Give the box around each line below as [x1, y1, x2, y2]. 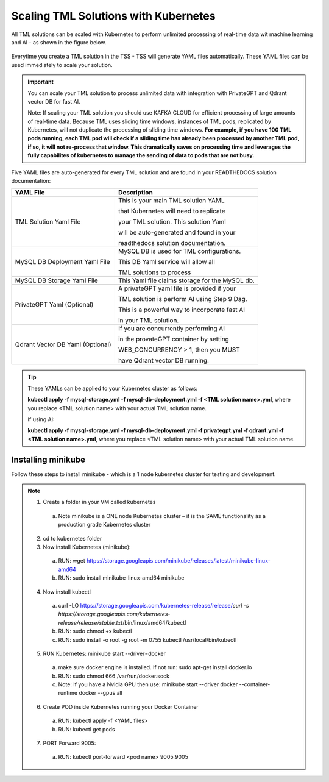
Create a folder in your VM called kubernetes [43, 499, 156, 506]
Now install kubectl [43, 588, 91, 595]
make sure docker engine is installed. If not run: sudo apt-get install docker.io [58, 664, 252, 671]
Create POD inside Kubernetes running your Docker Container [43, 703, 199, 710]
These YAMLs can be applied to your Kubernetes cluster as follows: [27, 385, 198, 392]
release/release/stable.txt [58, 619, 123, 626]
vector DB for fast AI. [27, 98, 80, 105]
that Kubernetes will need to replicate [118, 207, 225, 216]
